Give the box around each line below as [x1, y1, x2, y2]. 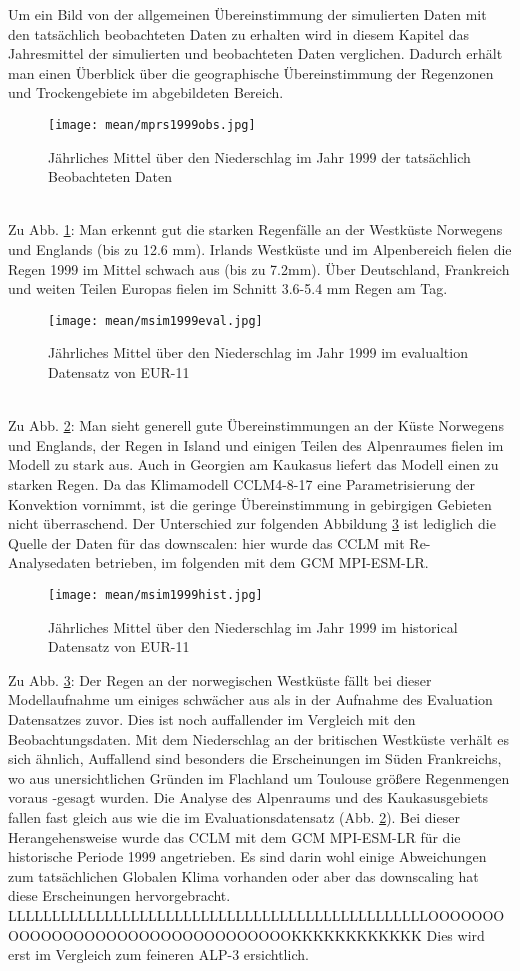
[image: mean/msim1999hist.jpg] [48, 587, 263, 602]
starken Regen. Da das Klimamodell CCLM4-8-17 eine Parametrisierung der [8, 474, 476, 494]
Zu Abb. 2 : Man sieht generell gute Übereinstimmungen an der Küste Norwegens [8, 415, 504, 436]
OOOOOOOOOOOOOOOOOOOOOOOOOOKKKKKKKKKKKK [8, 924, 422, 945]
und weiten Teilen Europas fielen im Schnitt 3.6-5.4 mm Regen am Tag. [8, 278, 448, 299]
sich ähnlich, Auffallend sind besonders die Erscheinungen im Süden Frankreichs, [8, 748, 502, 769]
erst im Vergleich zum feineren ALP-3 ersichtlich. [8, 944, 309, 965]
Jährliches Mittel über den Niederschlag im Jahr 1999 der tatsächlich [48, 146, 471, 167]
